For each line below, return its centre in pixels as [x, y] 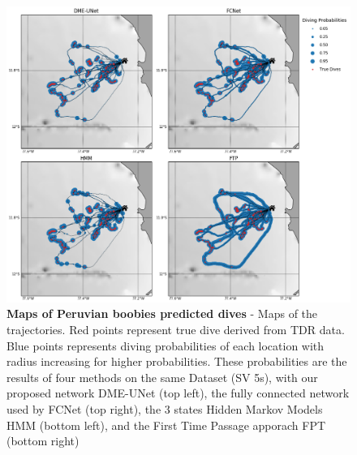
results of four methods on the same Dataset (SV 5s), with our [162, 377]
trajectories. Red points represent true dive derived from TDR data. [176, 329]
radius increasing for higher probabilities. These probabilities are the [177, 361]
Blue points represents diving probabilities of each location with [166, 345]
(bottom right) [43, 441]
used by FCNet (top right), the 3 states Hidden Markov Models [165, 408]
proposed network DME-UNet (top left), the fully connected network [178, 393]
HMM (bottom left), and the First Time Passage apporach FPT [166, 425]
